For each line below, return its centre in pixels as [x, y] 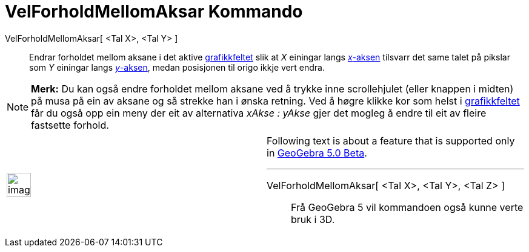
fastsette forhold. [70, 125]
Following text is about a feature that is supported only [391, 141]
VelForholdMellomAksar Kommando [154, 11]
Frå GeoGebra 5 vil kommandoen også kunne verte [407, 207]
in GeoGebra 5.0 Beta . [317, 153]
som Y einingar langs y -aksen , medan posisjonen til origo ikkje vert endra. [177, 67]
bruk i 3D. [313, 219]
